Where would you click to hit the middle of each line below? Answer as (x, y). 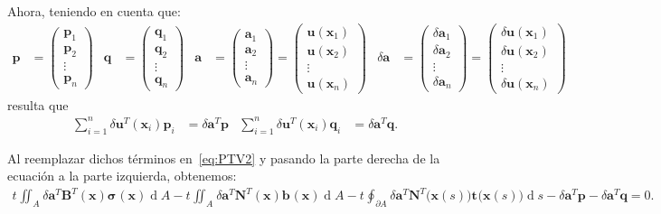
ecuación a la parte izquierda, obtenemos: (122, 176)
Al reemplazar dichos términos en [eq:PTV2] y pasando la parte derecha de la (224, 158)
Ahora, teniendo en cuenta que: (94, 11)
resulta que (38, 104)
